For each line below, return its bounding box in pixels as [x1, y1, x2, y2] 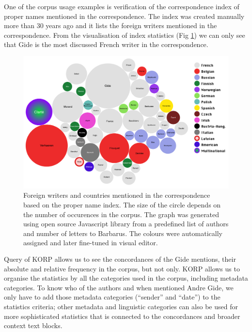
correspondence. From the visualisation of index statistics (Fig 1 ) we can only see [4, 30, 245, 40]
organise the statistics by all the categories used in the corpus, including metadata [4, 273, 248, 283]
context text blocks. [4, 320, 63, 331]
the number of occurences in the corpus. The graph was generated [23, 209, 220, 219]
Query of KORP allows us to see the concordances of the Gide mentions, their [4, 253, 236, 264]
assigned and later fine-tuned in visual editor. [23, 237, 158, 248]
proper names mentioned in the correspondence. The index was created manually [4, 11, 245, 21]
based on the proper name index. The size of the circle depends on [23, 200, 221, 210]
